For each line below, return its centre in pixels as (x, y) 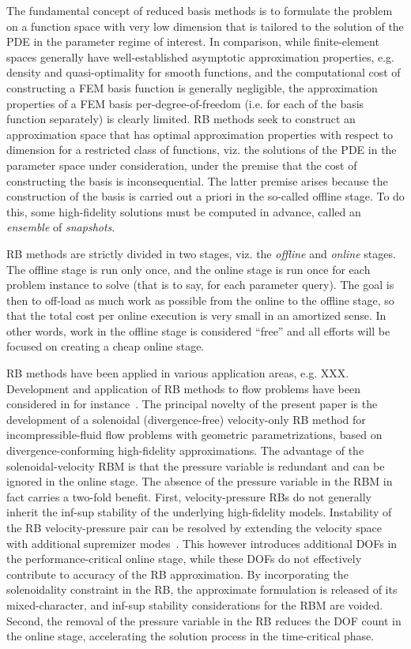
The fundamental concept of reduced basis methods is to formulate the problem (200, 10)
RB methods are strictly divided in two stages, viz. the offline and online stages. (201, 253)
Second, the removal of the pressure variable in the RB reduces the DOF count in (204, 620)
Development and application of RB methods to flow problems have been (183, 388)
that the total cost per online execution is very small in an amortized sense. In (196, 315)
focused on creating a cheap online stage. (106, 346)
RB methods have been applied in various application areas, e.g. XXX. (178, 373)
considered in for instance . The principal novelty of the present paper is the (192, 404)
